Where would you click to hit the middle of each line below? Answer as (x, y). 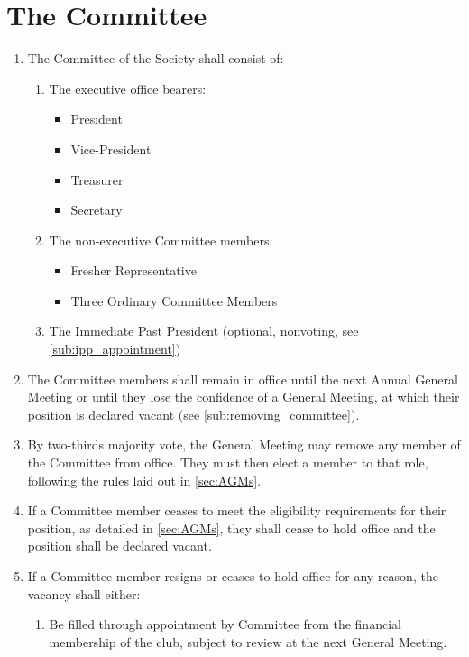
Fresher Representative (133, 270)
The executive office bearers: (128, 88)
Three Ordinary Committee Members (174, 300)
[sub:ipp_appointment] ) (115, 349)
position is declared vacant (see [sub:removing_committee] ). (193, 414)
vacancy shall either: (84, 593)
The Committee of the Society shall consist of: (156, 58)
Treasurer (97, 179)
